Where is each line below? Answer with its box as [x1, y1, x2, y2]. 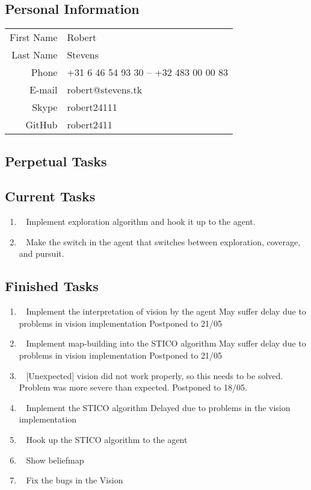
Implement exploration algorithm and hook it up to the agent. [26, 215, 256, 228]
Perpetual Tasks [5, 151, 107, 170]
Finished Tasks [5, 277, 99, 295]
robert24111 [67, 100, 117, 115]
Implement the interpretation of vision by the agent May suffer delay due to [26, 305, 306, 318]
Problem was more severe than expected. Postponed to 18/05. [19, 381, 247, 394]
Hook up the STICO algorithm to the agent [26, 433, 188, 445]
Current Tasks [5, 187, 96, 206]
